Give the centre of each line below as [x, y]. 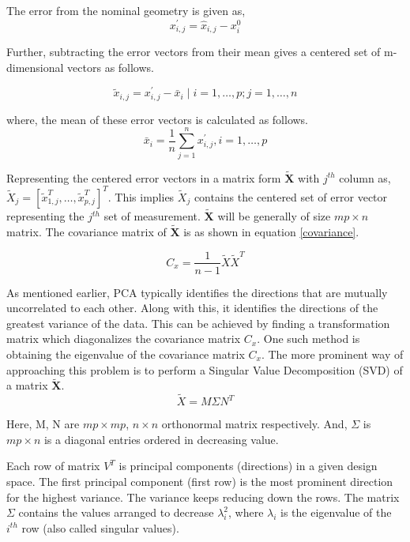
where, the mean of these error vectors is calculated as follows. [158, 119]
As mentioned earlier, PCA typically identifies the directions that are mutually [197, 292]
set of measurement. [152, 216]
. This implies [141, 196]
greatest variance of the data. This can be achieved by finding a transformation [198, 323]
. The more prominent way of [332, 354]
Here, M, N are [43, 424]
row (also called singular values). [100, 527]
